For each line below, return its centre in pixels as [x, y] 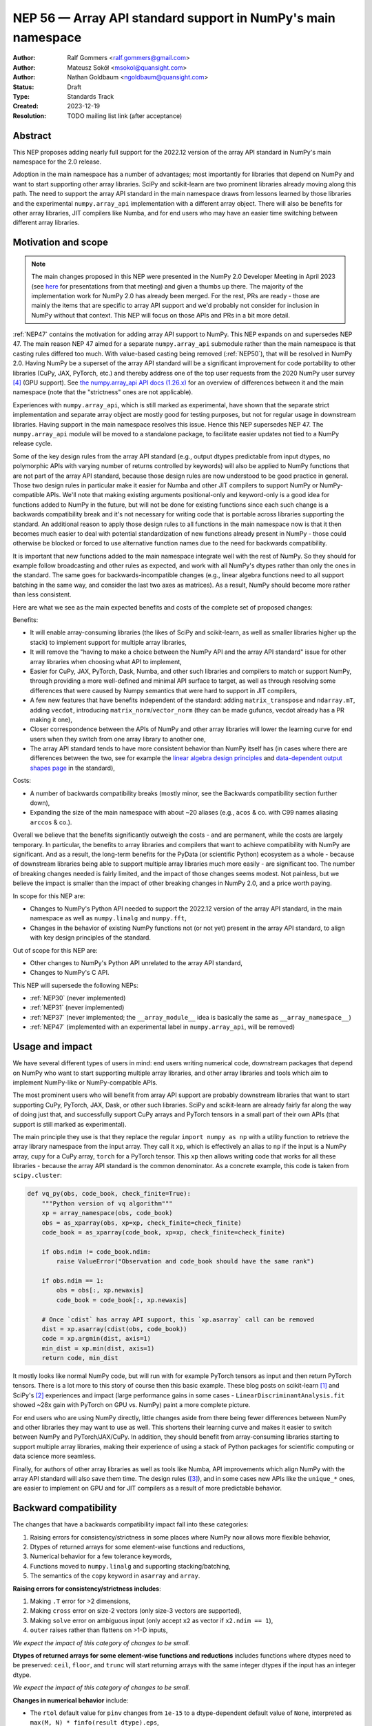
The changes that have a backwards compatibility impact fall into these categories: [131, 1524]
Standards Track [91, 96]
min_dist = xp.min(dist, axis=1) [98, 1348]
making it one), [51, 719]
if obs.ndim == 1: [73, 1280]
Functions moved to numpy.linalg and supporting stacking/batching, [130, 1566]
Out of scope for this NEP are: [55, 950]
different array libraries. [46, 223]
